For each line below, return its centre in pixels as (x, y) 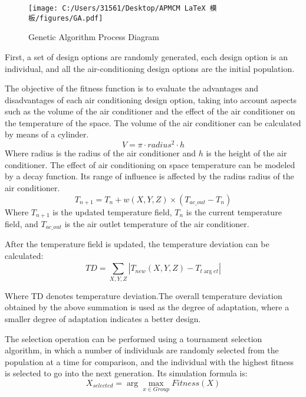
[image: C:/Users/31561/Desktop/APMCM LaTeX (117, 8)
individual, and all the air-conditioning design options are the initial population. (150, 68)
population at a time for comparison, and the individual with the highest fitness (149, 361)
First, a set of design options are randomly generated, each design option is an (146, 56)
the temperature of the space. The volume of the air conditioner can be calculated (153, 122)
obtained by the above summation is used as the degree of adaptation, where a (147, 307)
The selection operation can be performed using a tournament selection (134, 338)
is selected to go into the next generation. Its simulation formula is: (126, 373)
